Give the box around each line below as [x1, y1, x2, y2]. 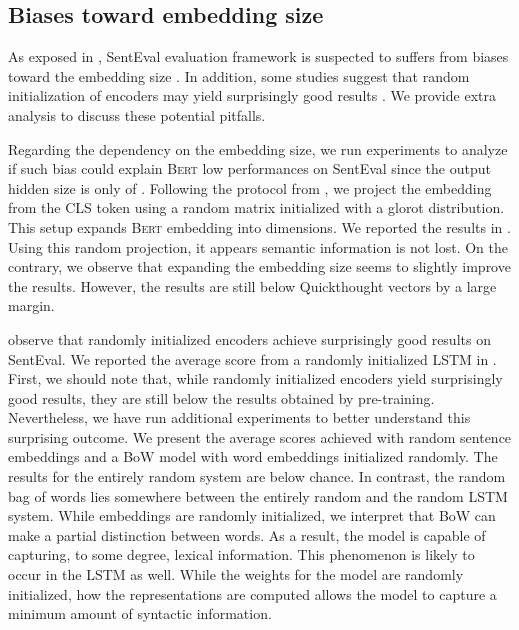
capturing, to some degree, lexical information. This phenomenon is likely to [8, 544, 475, 565]
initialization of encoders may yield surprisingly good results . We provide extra [8, 85, 496, 106]
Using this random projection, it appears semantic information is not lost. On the [8, 236, 508, 257]
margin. [8, 295, 55, 316]
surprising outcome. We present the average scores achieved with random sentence [8, 426, 512, 447]
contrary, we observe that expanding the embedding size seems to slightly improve [8, 256, 511, 277]
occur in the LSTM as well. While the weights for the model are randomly [8, 564, 464, 585]
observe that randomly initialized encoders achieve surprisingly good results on [8, 328, 491, 349]
